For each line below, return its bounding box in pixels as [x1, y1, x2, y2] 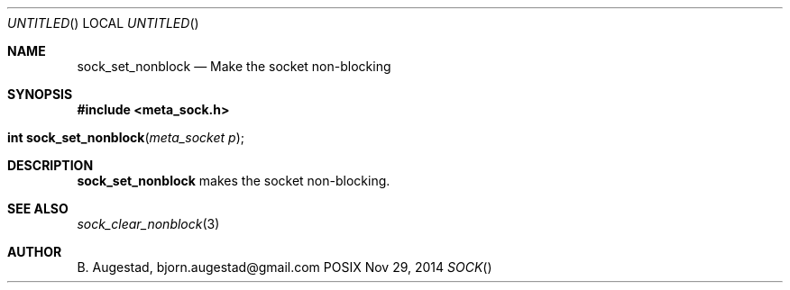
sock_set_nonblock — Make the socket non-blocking [77, 59, 391, 74]
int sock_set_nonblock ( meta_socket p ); [7, 130, 244, 145]
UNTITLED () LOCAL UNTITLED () [7, 15, 199, 31]
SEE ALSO [7, 201, 69, 216]
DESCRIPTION [7, 158, 94, 173]
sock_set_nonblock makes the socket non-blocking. [77, 173, 390, 188]
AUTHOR [7, 244, 62, 259]
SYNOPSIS [7, 86, 73, 102]
